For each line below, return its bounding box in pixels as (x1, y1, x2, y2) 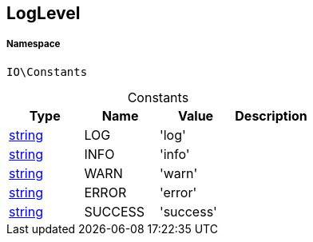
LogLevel (6, 3, 81, 23)
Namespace (6, 38, 61, 50)
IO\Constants (6, 65, 88, 78)
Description (235, 107, 307, 124)
